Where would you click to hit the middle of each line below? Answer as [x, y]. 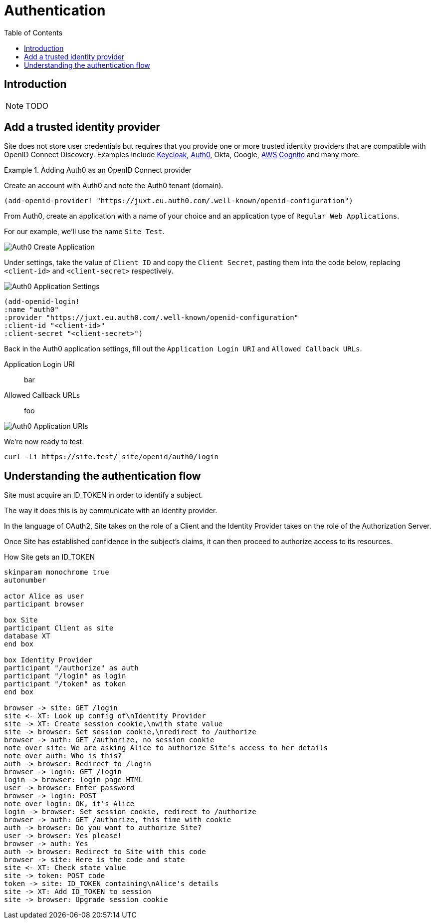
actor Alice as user [44, 596]
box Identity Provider [48, 660]
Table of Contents [33, 32]
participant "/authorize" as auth [71, 668]
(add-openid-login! [42, 302]
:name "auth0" [31, 310]
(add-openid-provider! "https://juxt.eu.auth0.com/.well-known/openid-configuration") [179, 201]
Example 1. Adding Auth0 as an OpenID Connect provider [98, 170]
